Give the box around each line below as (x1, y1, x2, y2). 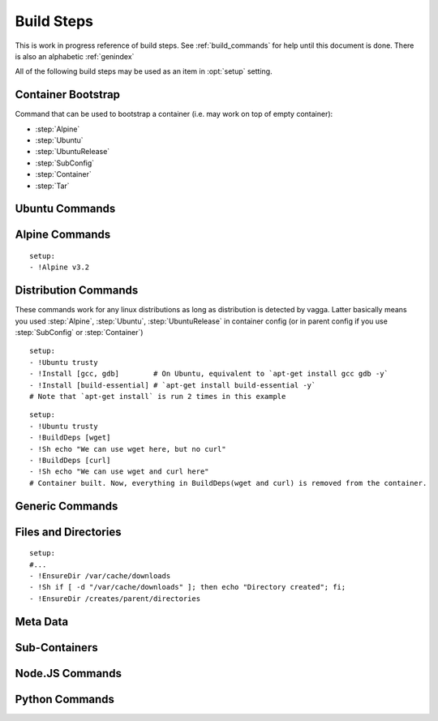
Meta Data (15, 615, 69, 629)
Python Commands (15, 692, 115, 706)
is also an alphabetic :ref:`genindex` (15, 51, 135, 61)
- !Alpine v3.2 (29, 263, 90, 272)
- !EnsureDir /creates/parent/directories (29, 594, 201, 603)
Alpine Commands (15, 228, 111, 242)
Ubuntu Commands (15, 202, 116, 216)
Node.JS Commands (15, 666, 122, 680)
